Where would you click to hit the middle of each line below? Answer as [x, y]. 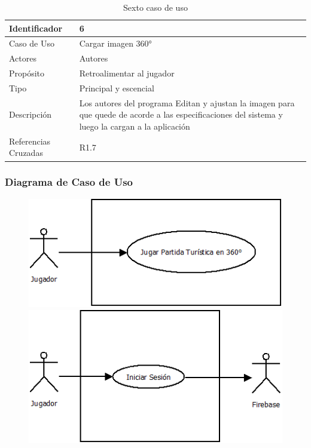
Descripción [31, 114]
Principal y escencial [117, 88]
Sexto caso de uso [155, 7]
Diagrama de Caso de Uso [69, 182]
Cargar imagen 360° [115, 43]
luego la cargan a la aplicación [135, 126]
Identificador [36, 28]
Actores [23, 58]
